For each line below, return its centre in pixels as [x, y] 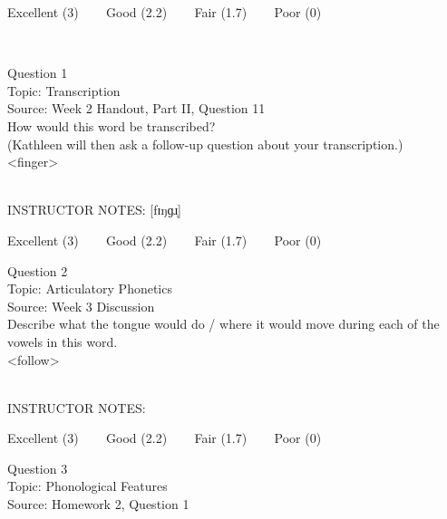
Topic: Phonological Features [87, 486]
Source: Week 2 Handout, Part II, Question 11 [136, 108]
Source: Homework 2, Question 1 [98, 504]
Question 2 [38, 270]
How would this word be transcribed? [112, 125]
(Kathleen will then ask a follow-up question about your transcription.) [205, 144]
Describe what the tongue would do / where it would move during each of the [223, 324]
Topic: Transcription [64, 90]
